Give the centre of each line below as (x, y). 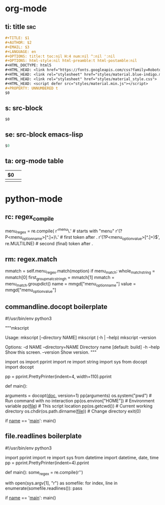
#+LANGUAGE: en (21, 52)
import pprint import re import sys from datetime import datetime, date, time (82, 457)
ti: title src (21, 27)
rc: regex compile (29, 218)
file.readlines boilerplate (43, 436)
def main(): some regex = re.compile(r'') (44, 473)
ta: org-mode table (34, 161)
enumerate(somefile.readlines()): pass (44, 488)
